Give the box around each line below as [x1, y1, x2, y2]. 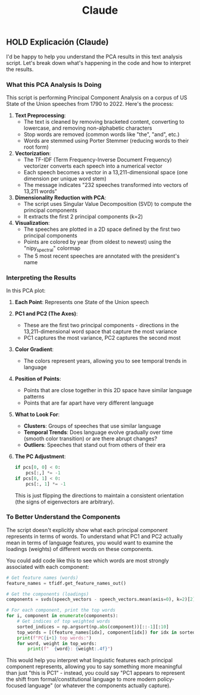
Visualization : [14, 219, 50, 226]
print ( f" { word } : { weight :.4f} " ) [27, 646, 113, 652]
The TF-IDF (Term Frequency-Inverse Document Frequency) [23, 156, 172, 163]
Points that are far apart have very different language [23, 399, 154, 406]
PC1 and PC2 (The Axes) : [14, 310, 78, 317]
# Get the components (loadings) [6, 591, 89, 597]
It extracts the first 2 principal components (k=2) [23, 212, 143, 220]
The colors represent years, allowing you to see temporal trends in [23, 358, 187, 364]
